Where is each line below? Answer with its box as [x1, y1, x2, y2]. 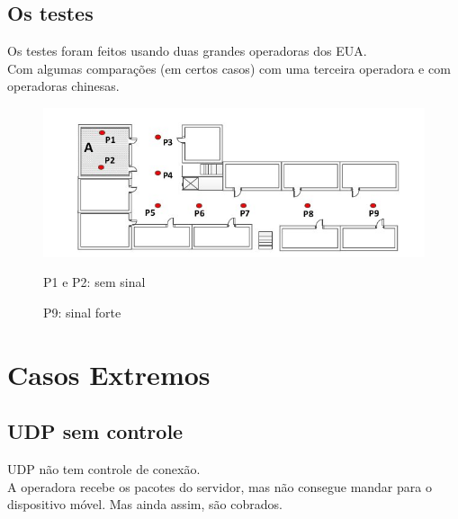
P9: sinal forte [43, 303, 121, 322]
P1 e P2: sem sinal [43, 273, 146, 291]
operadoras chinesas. [7, 76, 120, 95]
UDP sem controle [7, 417, 184, 445]
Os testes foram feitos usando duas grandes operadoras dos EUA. [7, 41, 367, 60]
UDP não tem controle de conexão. [7, 460, 201, 479]
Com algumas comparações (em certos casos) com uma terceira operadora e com [7, 58, 451, 77]
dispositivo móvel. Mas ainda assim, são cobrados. [7, 495, 283, 514]
